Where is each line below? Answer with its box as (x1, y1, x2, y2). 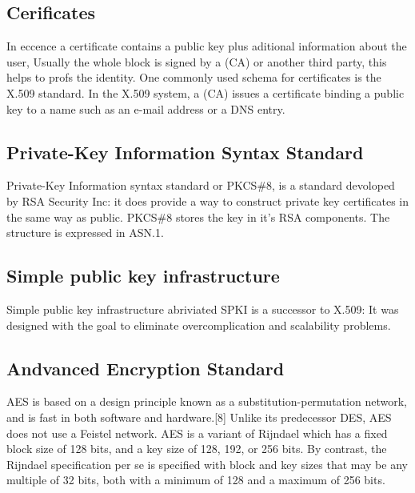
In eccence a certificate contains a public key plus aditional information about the (6, 38, 407, 54)
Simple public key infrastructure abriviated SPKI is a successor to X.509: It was (6, 300, 399, 317)
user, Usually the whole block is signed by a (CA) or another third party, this (6, 53, 387, 70)
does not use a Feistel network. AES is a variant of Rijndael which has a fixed (6, 424, 388, 441)
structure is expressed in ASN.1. (6, 224, 164, 241)
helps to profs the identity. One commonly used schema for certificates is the (6, 69, 381, 86)
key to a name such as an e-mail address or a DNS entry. (6, 100, 285, 117)
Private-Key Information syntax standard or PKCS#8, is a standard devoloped (6, 177, 395, 194)
